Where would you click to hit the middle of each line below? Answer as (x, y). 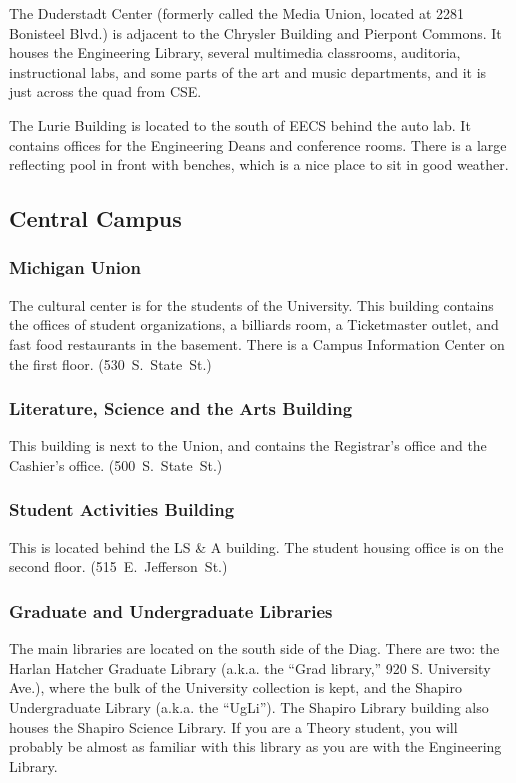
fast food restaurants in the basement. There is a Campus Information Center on (257, 343)
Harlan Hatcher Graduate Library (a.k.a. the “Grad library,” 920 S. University (250, 667)
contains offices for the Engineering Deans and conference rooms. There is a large (258, 144)
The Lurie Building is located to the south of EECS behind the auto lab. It (240, 124)
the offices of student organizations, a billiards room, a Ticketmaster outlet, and (254, 324)
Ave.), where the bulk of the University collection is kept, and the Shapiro (235, 687)
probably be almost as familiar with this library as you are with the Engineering (255, 746)
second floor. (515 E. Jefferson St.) (118, 566)
